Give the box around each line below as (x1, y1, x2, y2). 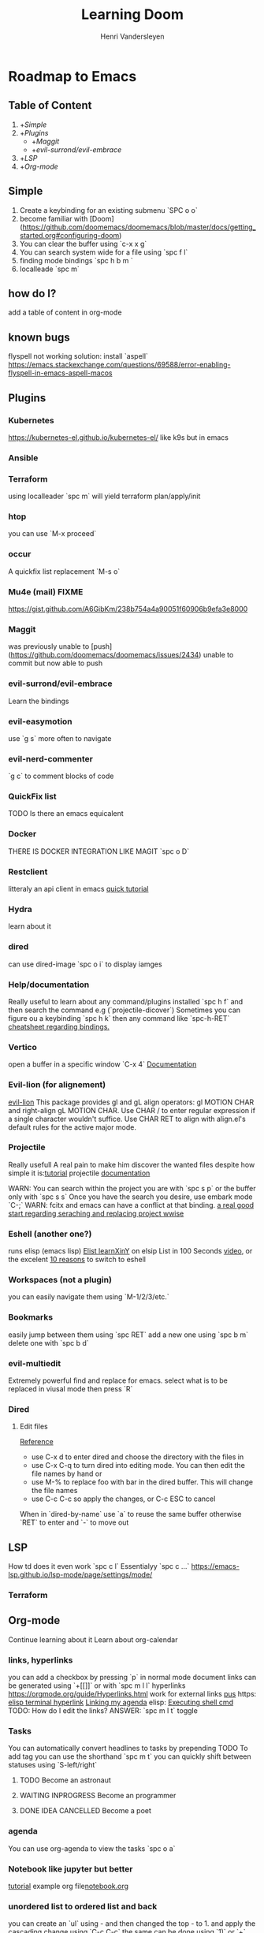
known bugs (8, 330, 71, 344)
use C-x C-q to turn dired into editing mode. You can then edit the (31, 1461, 246, 1470)
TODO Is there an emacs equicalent (8, 809, 124, 818)
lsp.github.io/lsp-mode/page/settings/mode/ (8, 1570, 153, 1580)
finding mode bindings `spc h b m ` (19, 255, 133, 265)
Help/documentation (8, 979, 90, 990)
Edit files (19, 1421, 49, 1432)
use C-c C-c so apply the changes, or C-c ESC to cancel (31, 1494, 216, 1503)
